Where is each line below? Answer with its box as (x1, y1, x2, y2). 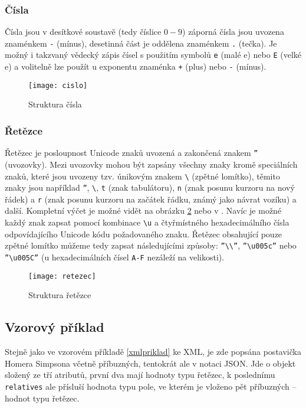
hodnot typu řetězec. (5, 391, 80, 404)
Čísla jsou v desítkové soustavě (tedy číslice (5, 25, 162, 38)
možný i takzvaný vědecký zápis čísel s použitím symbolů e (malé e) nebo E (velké (5, 48, 302, 61)
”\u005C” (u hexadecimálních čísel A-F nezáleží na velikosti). (5, 250, 225, 263)
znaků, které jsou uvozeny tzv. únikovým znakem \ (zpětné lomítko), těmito (5, 169, 280, 182)
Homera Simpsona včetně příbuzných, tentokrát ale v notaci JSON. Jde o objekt (5, 357, 296, 369)
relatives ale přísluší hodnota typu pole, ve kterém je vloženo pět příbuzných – (5, 380, 297, 392)
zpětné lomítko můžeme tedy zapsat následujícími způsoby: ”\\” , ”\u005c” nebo (5, 239, 297, 252)
